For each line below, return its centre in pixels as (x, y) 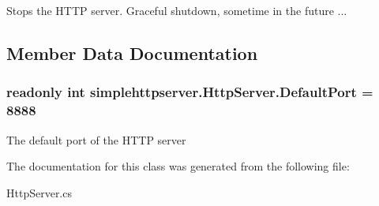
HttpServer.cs (39, 192)
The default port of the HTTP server (96, 139)
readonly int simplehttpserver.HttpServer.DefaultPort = (190, 92)
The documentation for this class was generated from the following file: (178, 166)
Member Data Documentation (132, 52)
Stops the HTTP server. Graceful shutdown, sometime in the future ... (177, 10)
